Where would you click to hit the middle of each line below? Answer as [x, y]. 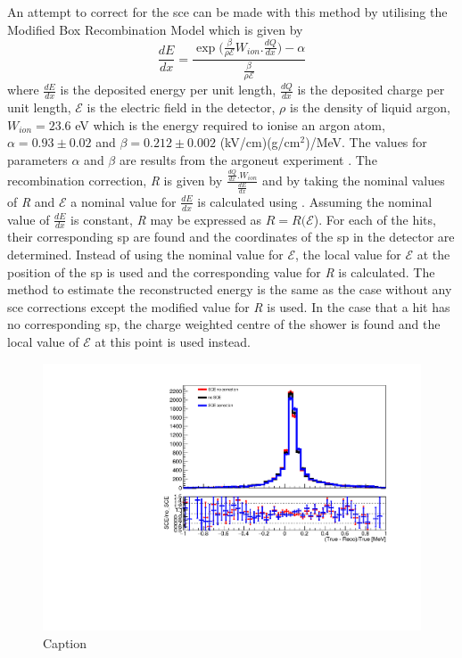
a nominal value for [124, 201]
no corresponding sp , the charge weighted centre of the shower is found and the [224, 324]
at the [433, 255]
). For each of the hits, [375, 219]
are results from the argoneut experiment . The [248, 159]
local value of [43, 342]
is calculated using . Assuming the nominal [315, 201]
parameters [37, 159]
